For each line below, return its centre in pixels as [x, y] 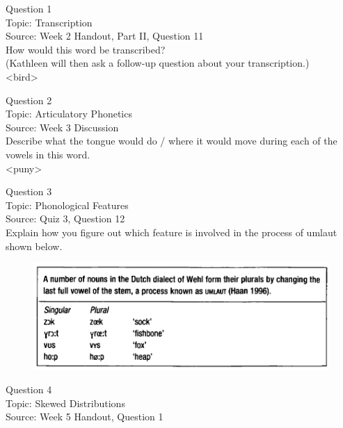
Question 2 [29, 100]
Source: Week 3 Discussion [62, 127]
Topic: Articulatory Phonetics [69, 114]
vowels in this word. [48, 154]
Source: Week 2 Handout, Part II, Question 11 [105, 36]
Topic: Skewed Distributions [65, 403]
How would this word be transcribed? [86, 49]
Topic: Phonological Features [67, 205]
